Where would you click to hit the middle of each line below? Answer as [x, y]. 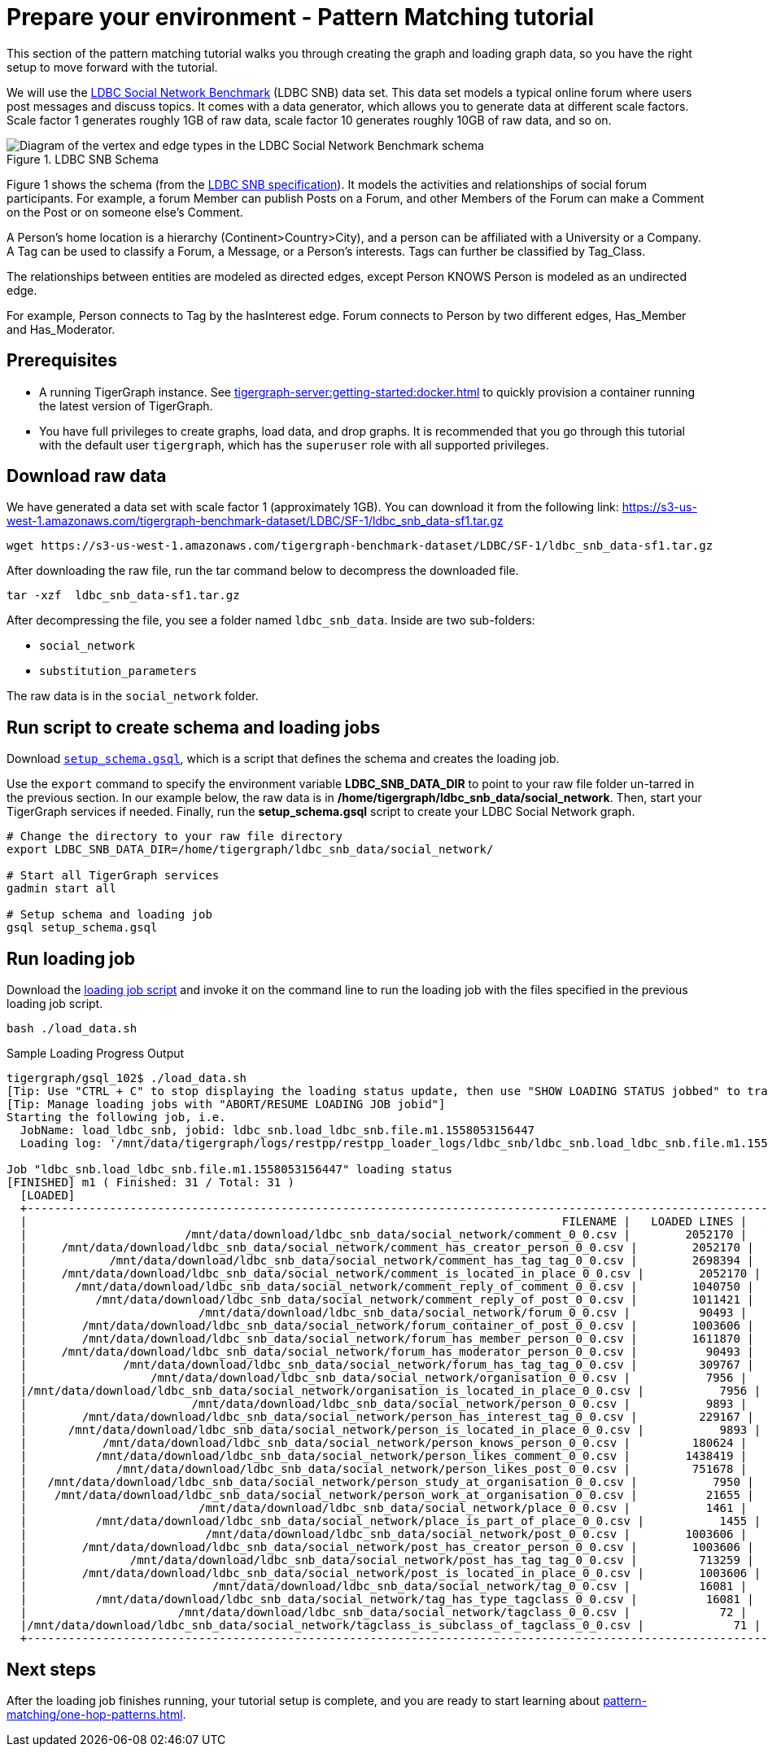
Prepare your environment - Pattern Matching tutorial [301, 17]
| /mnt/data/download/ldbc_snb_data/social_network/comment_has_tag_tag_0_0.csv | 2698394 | [387, 1261]
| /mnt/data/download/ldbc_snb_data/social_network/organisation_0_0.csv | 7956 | [384, 1378]
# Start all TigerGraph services [113, 876]
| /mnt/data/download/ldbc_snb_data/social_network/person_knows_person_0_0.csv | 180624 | [384, 1443]
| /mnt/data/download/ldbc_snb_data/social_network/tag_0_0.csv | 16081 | [384, 1586]
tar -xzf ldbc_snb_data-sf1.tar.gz [123, 596]
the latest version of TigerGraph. [126, 405]
